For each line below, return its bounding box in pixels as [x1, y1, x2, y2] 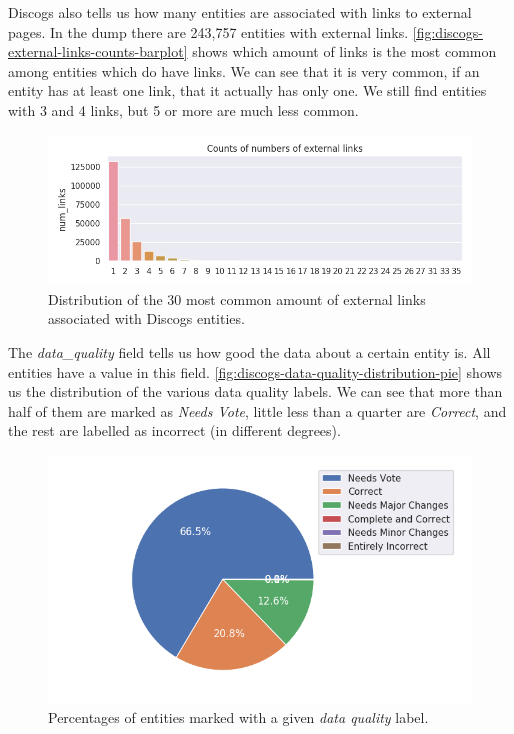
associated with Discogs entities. [48, 308, 245, 329]
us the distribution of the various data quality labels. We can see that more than [8, 381, 503, 402]
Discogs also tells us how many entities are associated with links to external [8, 2, 472, 22]
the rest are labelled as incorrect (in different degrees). [8, 420, 341, 441]
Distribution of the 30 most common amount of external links [48, 288, 426, 309]
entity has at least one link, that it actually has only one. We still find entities [8, 80, 487, 101]
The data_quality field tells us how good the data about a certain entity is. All [8, 341, 491, 362]
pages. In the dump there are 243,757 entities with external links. [8, 21, 409, 42]
